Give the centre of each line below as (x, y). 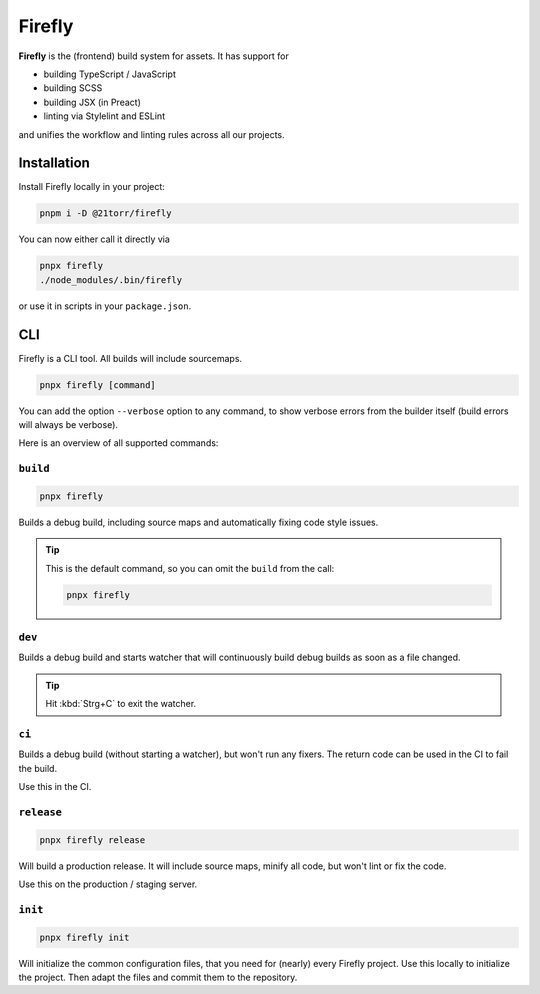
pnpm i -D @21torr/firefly (105, 213)
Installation (54, 163)
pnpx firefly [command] (98, 384)
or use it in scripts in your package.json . (105, 306)
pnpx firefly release (92, 839)
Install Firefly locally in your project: (91, 187)
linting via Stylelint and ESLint (104, 116)
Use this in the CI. (55, 787)
